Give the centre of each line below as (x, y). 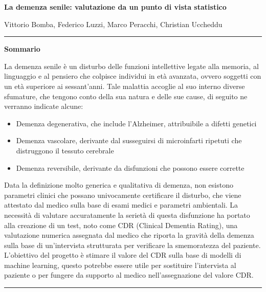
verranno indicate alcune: (44, 106)
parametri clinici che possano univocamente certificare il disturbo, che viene (123, 195)
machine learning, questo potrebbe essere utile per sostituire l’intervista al (120, 265)
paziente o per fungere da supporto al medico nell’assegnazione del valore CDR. (129, 275)
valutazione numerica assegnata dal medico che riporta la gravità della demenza (129, 235)
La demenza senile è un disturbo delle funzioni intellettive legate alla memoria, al (131, 66)
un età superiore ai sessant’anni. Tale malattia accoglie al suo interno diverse (125, 86)
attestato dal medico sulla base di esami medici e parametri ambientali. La (121, 205)
